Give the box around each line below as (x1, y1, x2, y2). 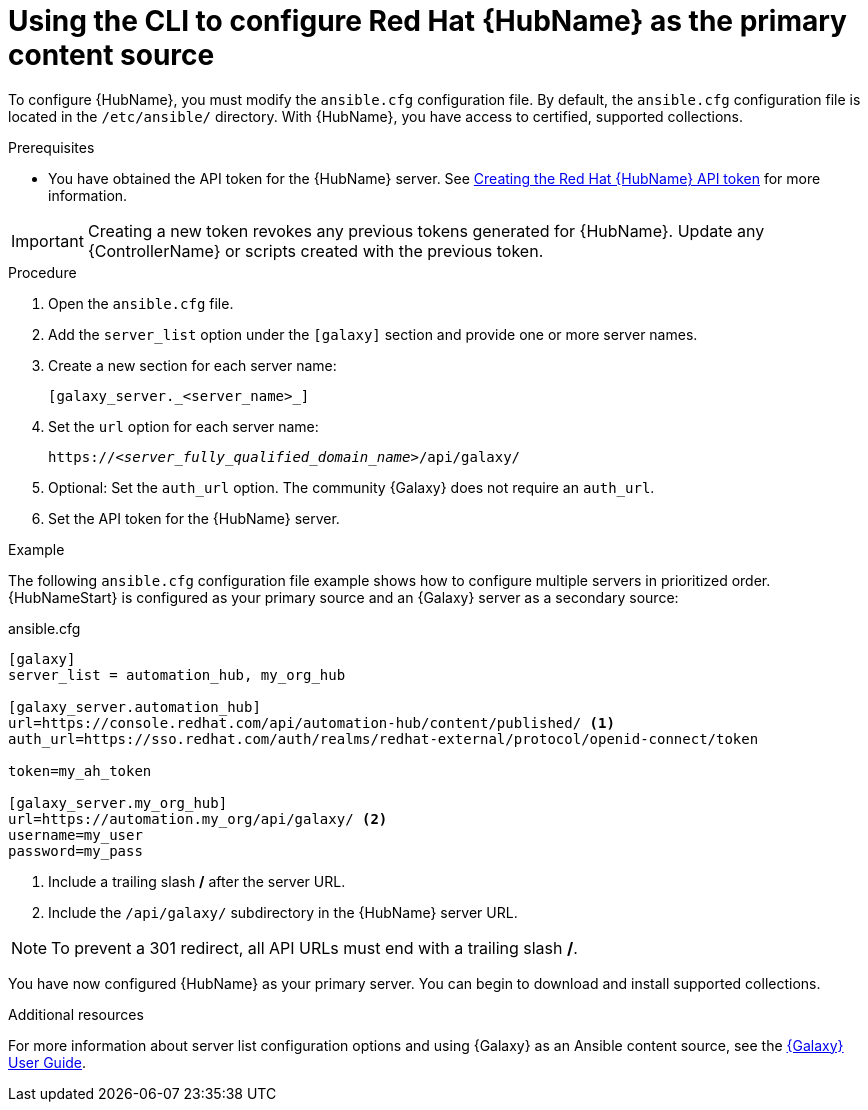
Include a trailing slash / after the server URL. (48, 872, 346, 890)
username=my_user (8, 826, 143, 843)
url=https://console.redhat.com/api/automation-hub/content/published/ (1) (8, 714, 615, 731)
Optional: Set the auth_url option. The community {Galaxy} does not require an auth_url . (48, 478, 655, 496)
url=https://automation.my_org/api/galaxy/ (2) (8, 810, 388, 827)
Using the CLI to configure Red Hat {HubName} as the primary (8, 4, 847, 38)
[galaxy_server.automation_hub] (8, 698, 261, 715)
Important (11, 230, 84, 251)
